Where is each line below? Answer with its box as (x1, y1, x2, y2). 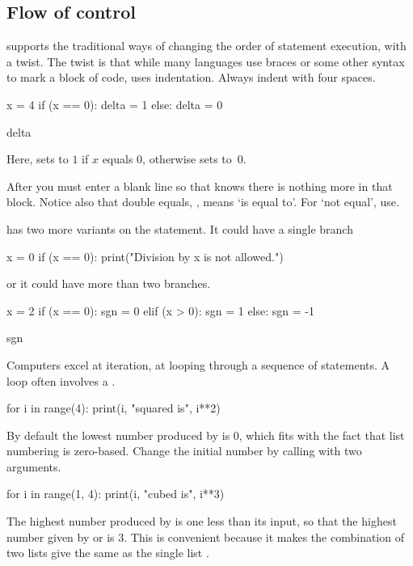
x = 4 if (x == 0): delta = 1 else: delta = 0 (6, 95, 223, 112)
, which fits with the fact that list (238, 426, 405, 443)
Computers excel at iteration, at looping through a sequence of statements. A (6, 356, 390, 373)
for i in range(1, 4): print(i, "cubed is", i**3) (6, 485, 225, 502)
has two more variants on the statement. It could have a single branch (6, 220, 353, 237)
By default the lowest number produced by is (6, 426, 230, 443)
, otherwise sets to (142, 150, 232, 167)
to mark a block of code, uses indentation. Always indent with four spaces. (6, 69, 376, 86)
